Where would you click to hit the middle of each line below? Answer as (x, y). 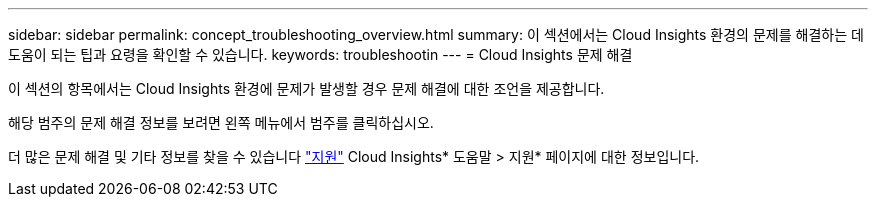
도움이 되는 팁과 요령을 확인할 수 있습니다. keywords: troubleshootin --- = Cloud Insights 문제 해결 (320, 54)
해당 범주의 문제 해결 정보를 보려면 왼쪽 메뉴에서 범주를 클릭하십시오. (221, 122)
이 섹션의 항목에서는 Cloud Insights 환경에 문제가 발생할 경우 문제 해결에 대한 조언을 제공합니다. (306, 88)
